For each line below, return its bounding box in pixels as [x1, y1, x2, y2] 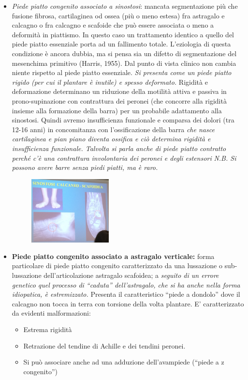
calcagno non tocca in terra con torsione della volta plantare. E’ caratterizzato [12, 298, 244, 308]
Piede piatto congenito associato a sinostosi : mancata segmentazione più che [12, 1, 238, 11]
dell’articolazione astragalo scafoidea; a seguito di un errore [44, 270, 219, 280]
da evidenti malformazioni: [12, 308, 91, 318]
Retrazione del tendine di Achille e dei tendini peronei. [23, 340, 186, 350]
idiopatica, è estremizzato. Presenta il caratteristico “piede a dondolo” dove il [12, 289, 240, 299]
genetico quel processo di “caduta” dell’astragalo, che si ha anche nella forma [12, 279, 240, 289]
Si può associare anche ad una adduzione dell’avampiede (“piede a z [23, 357, 224, 367]
